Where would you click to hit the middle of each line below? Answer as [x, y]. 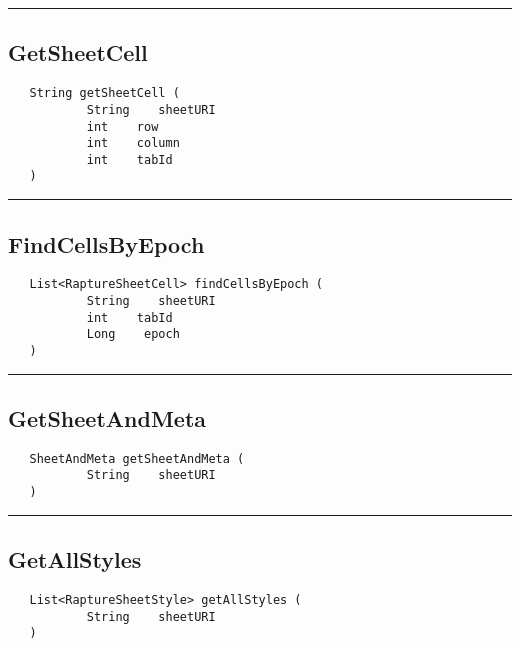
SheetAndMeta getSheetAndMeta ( [137, 458]
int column [133, 143]
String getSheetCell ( [104, 93]
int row [122, 126]
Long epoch [133, 334]
